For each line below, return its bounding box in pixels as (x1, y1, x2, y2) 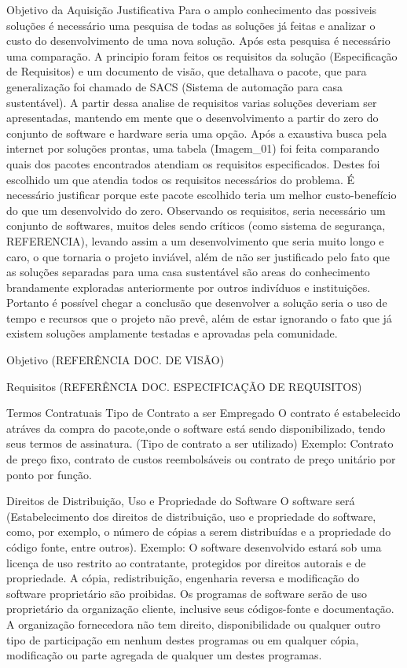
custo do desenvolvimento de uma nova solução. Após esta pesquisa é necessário (6, 32, 390, 49)
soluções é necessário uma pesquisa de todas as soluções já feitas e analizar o (6, 17, 376, 33)
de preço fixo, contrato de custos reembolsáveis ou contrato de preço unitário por (6, 451, 396, 467)
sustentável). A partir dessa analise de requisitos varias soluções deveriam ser (6, 94, 377, 110)
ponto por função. (6, 466, 92, 482)
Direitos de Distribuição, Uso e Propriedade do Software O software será (6, 493, 355, 509)
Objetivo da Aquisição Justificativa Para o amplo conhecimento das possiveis (6, 2, 377, 17)
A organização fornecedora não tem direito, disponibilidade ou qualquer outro (6, 615, 380, 632)
